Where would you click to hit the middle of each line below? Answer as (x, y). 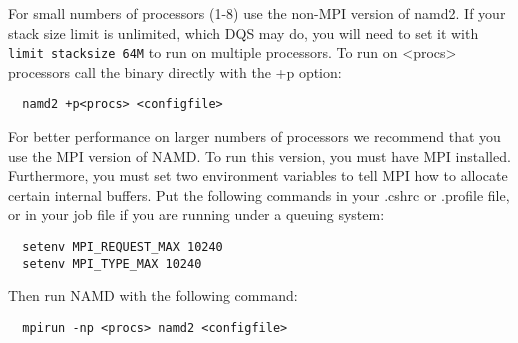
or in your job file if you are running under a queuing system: (196, 214)
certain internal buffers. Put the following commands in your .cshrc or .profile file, (259, 194)
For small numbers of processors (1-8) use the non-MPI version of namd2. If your (257, 13)
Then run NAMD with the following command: (153, 295)
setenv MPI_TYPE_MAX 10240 (112, 263)
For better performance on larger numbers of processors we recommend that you (254, 136)
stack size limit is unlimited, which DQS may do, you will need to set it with (243, 32)
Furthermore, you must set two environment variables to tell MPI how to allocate (258, 175)
